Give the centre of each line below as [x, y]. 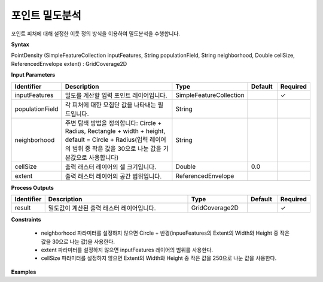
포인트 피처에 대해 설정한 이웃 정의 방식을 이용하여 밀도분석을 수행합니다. [96, 34]
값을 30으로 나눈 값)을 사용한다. [78, 241]
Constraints [26, 219]
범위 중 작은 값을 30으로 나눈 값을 [117, 148]
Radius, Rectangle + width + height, [115, 131]
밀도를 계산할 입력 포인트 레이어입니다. [116, 95]
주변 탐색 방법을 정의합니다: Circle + [113, 123]
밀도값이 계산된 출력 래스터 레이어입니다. [102, 208]
